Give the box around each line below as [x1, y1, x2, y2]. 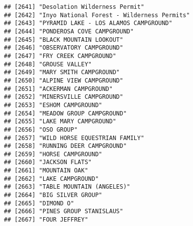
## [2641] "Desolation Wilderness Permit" [4, 3, 145, 10]
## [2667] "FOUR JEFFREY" [4, 216, 88, 224]
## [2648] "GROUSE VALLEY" [4, 60, 92, 68]
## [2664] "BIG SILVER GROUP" [4, 192, 102, 199]
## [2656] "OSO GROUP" [4, 126, 78, 133]
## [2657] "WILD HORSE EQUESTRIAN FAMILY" [4, 134, 145, 141]
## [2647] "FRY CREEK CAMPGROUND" [4, 52, 117, 59]
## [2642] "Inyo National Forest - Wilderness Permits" [4, 11, 190, 19]
